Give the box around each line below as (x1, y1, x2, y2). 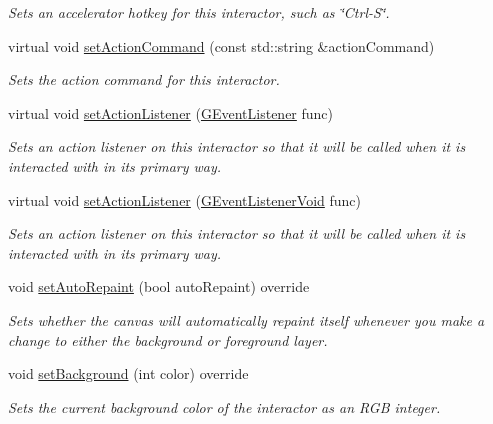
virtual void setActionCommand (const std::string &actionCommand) (8, 35, 435, 56)
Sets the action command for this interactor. (8, 69, 280, 90)
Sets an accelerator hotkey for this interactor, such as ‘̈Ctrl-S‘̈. (8, 2, 390, 22)
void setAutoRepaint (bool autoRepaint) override (8, 276, 310, 297)
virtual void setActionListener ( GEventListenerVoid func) (8, 189, 362, 210)
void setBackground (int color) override (8, 363, 249, 384)
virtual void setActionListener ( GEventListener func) (8, 102, 334, 123)
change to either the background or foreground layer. (8, 329, 328, 350)
